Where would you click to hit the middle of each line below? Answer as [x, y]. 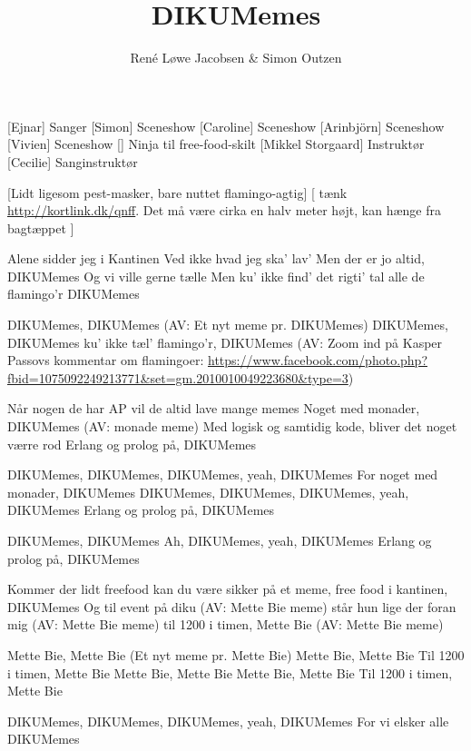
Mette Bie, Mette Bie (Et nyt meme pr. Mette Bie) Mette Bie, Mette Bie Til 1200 [236, 654]
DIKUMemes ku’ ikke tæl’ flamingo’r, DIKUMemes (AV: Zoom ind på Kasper [225, 342]
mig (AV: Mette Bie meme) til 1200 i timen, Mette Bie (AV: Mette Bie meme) [226, 624]
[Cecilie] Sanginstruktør [73, 161]
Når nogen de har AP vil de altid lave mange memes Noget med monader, [214, 408]
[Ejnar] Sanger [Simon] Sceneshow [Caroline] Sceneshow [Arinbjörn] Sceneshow [226, 126]
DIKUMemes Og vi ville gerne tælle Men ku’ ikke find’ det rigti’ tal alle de [216, 276]
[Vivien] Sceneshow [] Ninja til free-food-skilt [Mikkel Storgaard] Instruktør [216, 144]
